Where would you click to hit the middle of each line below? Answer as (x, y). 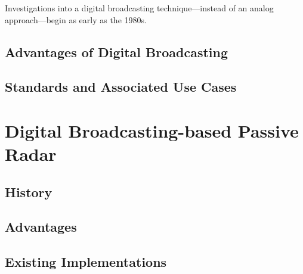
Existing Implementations (86, 262)
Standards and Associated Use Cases (121, 87)
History (29, 192)
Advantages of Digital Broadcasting (117, 52)
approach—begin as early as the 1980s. (76, 19)
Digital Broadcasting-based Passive (152, 130)
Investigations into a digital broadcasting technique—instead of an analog (139, 8)
